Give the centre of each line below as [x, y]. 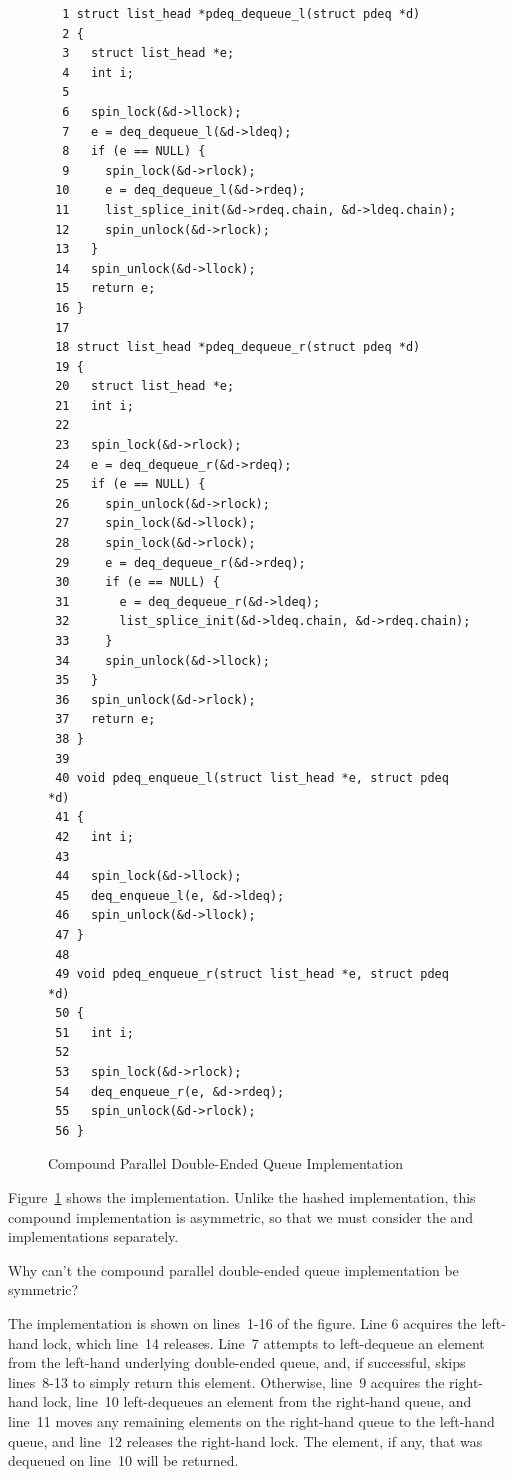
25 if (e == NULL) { [130, 484]
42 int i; [94, 836]
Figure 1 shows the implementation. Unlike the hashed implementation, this [242, 1197]
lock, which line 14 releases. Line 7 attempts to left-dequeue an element [264, 1342]
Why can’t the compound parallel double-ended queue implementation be [233, 1269]
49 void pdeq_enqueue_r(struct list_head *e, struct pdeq [252, 974]
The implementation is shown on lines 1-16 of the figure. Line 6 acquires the [242, 1323]
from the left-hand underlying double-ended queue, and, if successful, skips [237, 1362]
